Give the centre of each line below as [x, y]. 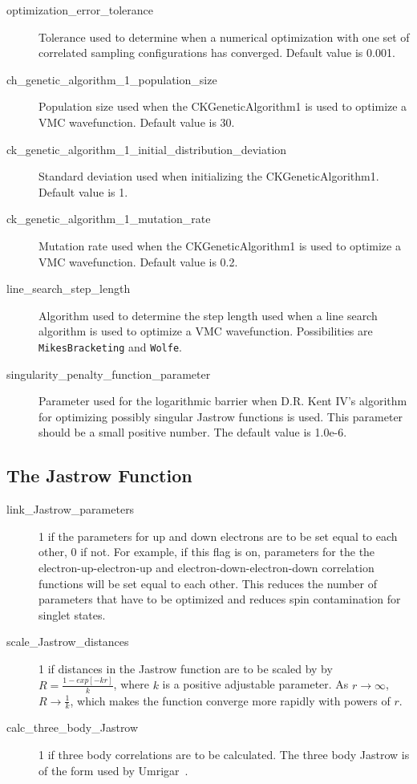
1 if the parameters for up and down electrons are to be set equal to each [218, 536]
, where [131, 684]
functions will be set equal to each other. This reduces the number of [208, 583]
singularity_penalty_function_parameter [109, 374]
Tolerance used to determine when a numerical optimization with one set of [224, 37]
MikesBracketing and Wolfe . [110, 346]
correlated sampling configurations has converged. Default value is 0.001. [217, 53]
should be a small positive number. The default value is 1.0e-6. [193, 432]
